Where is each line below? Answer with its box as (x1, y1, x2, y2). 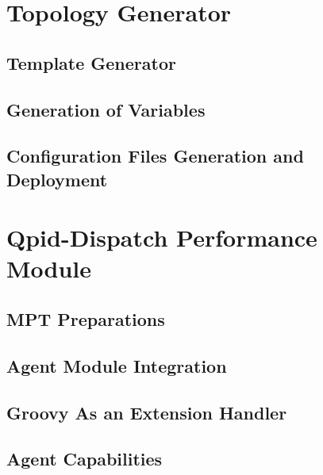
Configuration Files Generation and (6, 144, 304, 168)
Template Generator (6, 50, 176, 75)
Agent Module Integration (6, 353, 227, 377)
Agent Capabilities (6, 446, 163, 471)
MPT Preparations (6, 307, 165, 331)
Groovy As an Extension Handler (6, 400, 287, 424)
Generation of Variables (6, 97, 206, 121)
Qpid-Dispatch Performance (6, 221, 317, 254)
